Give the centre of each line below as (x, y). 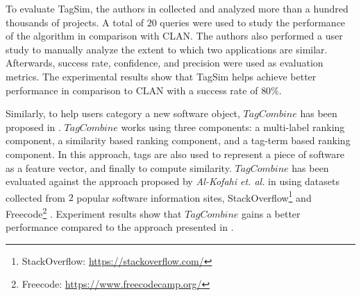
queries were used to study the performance (253, 22)
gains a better (271, 213)
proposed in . (33, 127)
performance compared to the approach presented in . (120, 227)
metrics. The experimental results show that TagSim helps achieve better (161, 76)
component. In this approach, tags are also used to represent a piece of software (175, 154)
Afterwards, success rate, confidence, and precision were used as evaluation (165, 63)
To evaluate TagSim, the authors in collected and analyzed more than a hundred (177, 8)
